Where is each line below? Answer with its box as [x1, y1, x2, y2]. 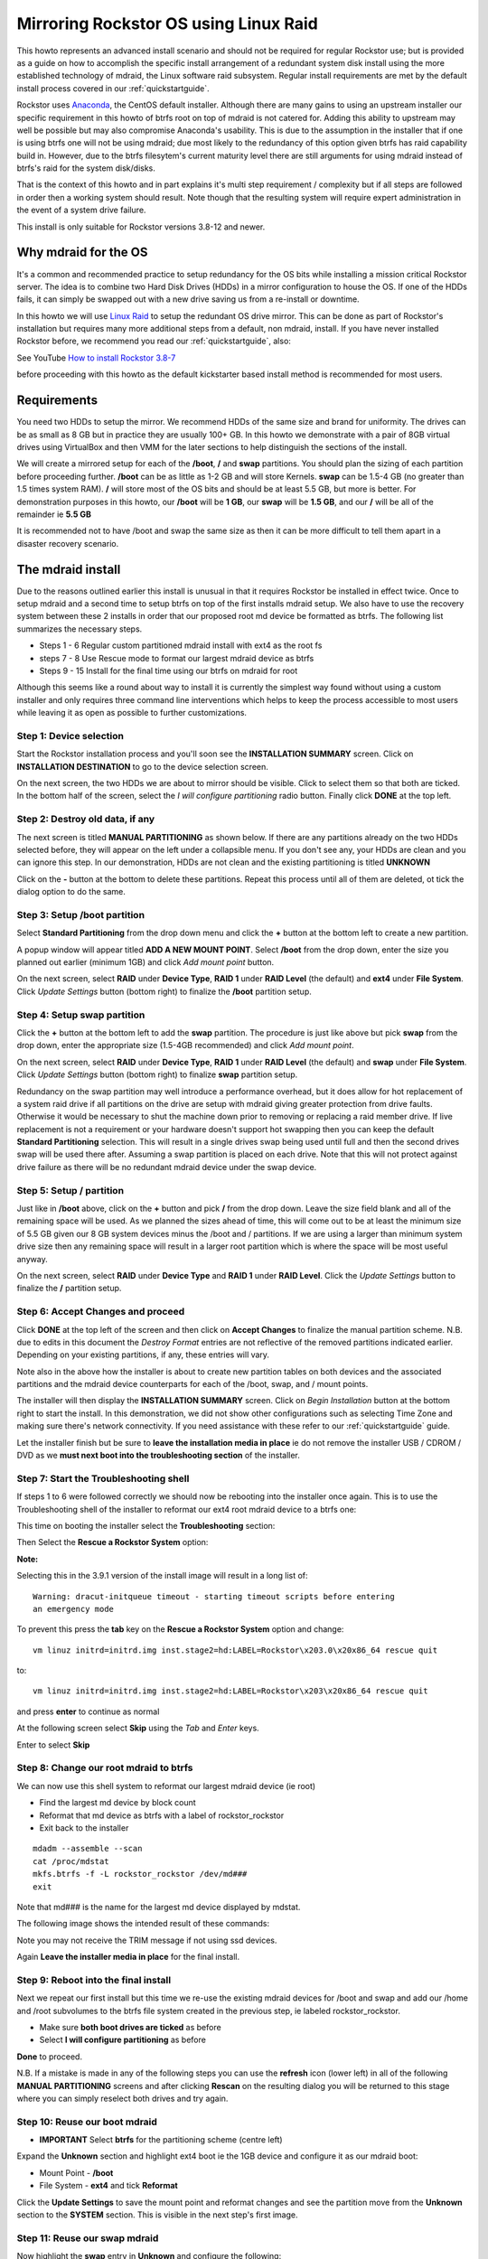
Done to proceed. [16, 2051, 83, 2062]
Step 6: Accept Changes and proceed [16, 1306, 185, 1318]
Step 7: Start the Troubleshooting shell [16, 1472, 190, 1485]
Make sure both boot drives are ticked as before [39, 2021, 221, 2032]
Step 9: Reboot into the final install [16, 1973, 172, 1986]
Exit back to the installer [39, 1822, 129, 1833]
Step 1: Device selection [16, 729, 124, 742]
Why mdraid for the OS [16, 245, 148, 260]
